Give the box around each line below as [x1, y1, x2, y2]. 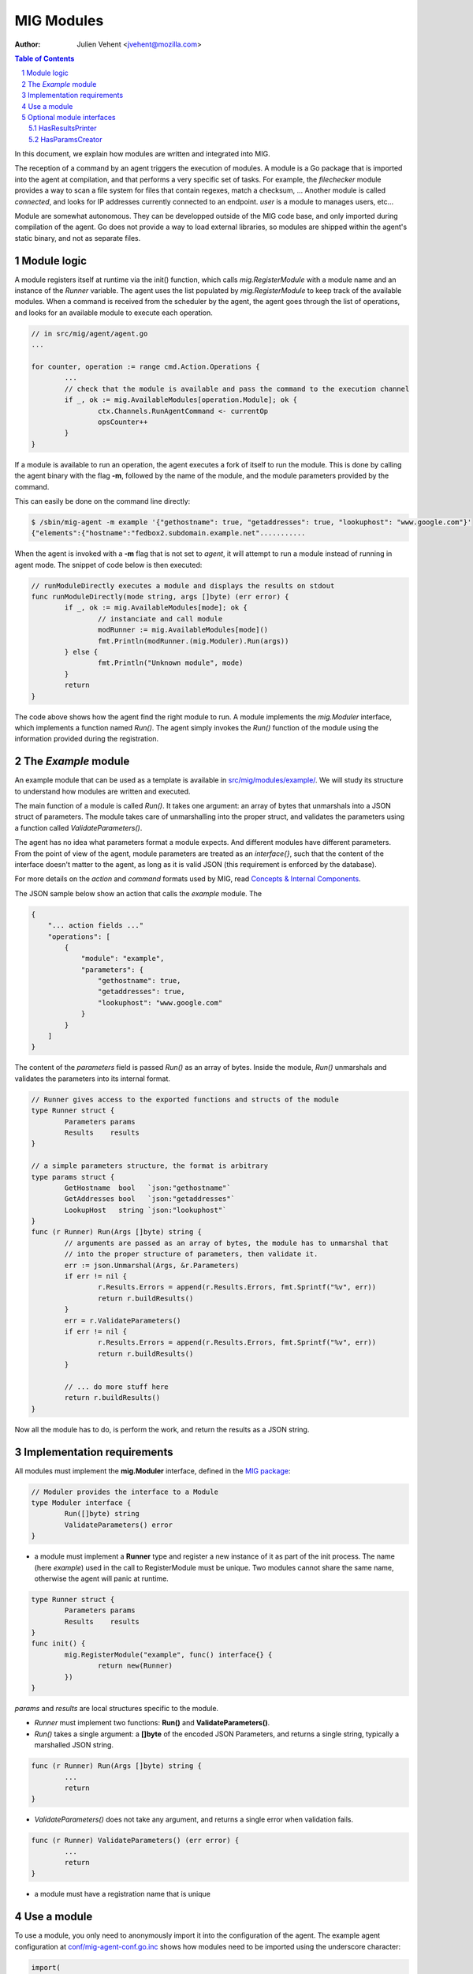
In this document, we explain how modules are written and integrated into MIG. [14, 149, 271, 159]
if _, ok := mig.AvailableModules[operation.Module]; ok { [64, 396, 298, 404]
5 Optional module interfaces [21, 112, 116, 122]
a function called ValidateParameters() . [14, 823, 143, 832]
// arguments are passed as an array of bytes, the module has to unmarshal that [64, 1238, 389, 1248]
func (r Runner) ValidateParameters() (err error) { [31, 1836, 240, 1845]
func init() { [31, 1639, 86, 1648]
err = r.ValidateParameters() [64, 1315, 181, 1325]
